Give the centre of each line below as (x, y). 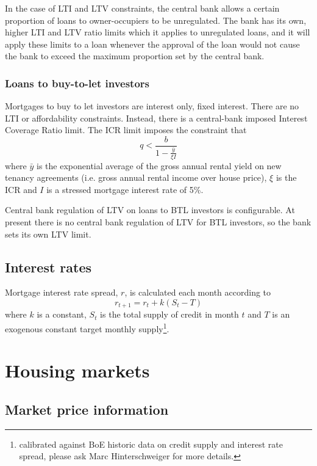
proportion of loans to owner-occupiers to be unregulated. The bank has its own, (156, 20)
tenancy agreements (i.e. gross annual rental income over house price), (136, 177)
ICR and (21, 189)
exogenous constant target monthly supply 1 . (87, 327)
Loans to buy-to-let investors (77, 83)
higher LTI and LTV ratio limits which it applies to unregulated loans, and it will (158, 32)
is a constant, (62, 314)
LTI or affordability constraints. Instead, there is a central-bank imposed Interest (156, 118)
